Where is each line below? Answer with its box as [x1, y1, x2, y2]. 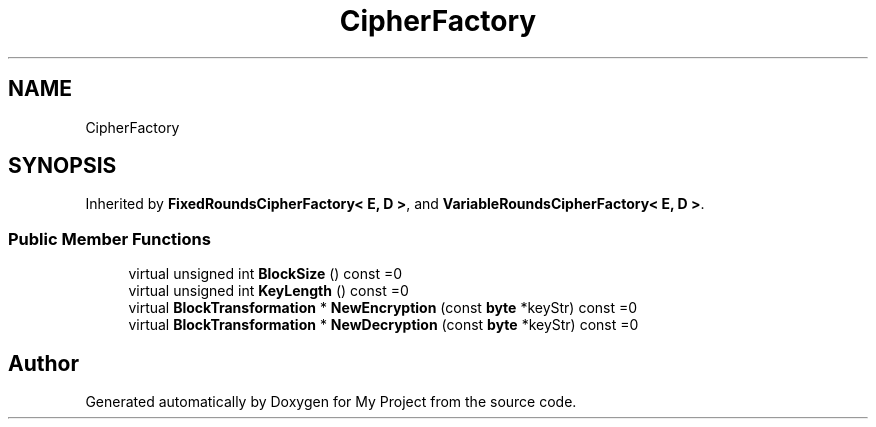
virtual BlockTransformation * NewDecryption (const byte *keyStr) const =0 [128, 316, 639, 334]
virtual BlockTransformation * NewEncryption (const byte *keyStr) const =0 [128, 299, 638, 317]
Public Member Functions [8, 228, 211, 249]
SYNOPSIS [8, 153, 117, 179]
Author [8, 350, 79, 376]
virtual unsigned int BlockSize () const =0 [128, 265, 403, 283]
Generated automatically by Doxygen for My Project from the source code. [85, 393, 577, 411]
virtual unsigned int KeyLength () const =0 [128, 282, 409, 300]
